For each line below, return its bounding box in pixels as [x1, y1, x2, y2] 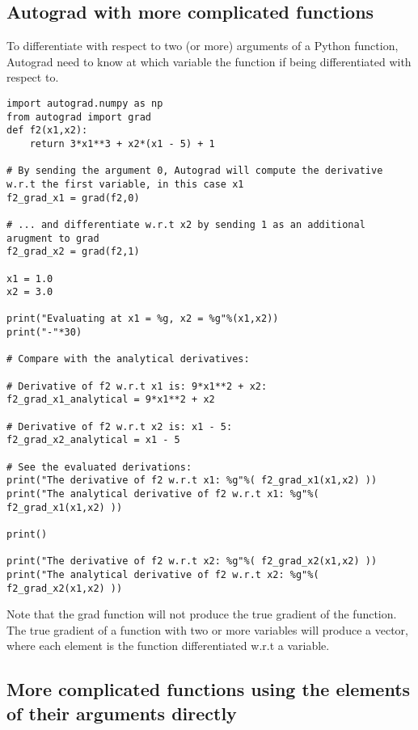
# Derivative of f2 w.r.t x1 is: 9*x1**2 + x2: [6, 380, 268, 392]
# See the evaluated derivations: [6, 461, 192, 473]
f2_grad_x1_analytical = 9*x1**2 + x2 [6, 394, 215, 406]
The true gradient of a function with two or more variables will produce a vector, [6, 621, 408, 638]
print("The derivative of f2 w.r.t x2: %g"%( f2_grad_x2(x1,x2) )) [6, 555, 378, 568]
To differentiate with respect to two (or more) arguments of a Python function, [6, 37, 399, 54]
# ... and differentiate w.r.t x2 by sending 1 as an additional [6, 218, 365, 230]
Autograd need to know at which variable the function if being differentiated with [6, 53, 412, 70]
